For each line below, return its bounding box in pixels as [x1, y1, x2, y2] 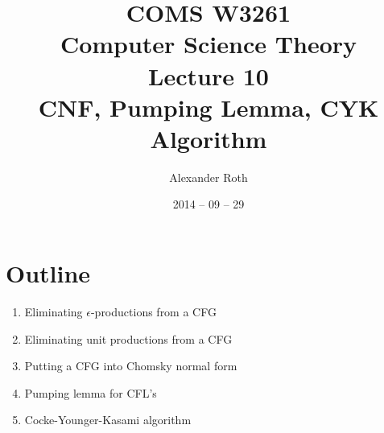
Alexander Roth [169, 168, 248, 185]
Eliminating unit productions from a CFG [24, 330, 233, 347]
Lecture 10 [148, 59, 269, 92]
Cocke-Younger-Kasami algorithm [24, 411, 192, 428]
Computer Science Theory [60, 27, 357, 60]
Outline [6, 257, 91, 290]
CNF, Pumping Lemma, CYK [38, 90, 379, 123]
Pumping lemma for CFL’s [24, 384, 157, 401]
